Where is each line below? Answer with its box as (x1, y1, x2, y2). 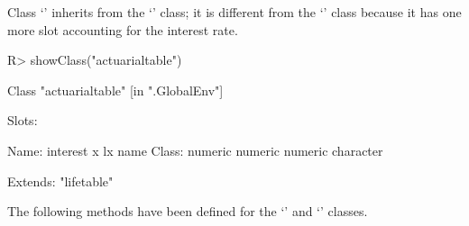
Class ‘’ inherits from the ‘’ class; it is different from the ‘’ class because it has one (7, 3, 462, 21)
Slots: (7, 111, 38, 130)
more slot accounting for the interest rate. (7, 20, 238, 39)
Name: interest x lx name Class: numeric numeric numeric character (7, 140, 383, 159)
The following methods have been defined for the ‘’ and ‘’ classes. (7, 202, 368, 221)
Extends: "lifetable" (7, 171, 114, 190)
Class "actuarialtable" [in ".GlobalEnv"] (7, 80, 224, 99)
